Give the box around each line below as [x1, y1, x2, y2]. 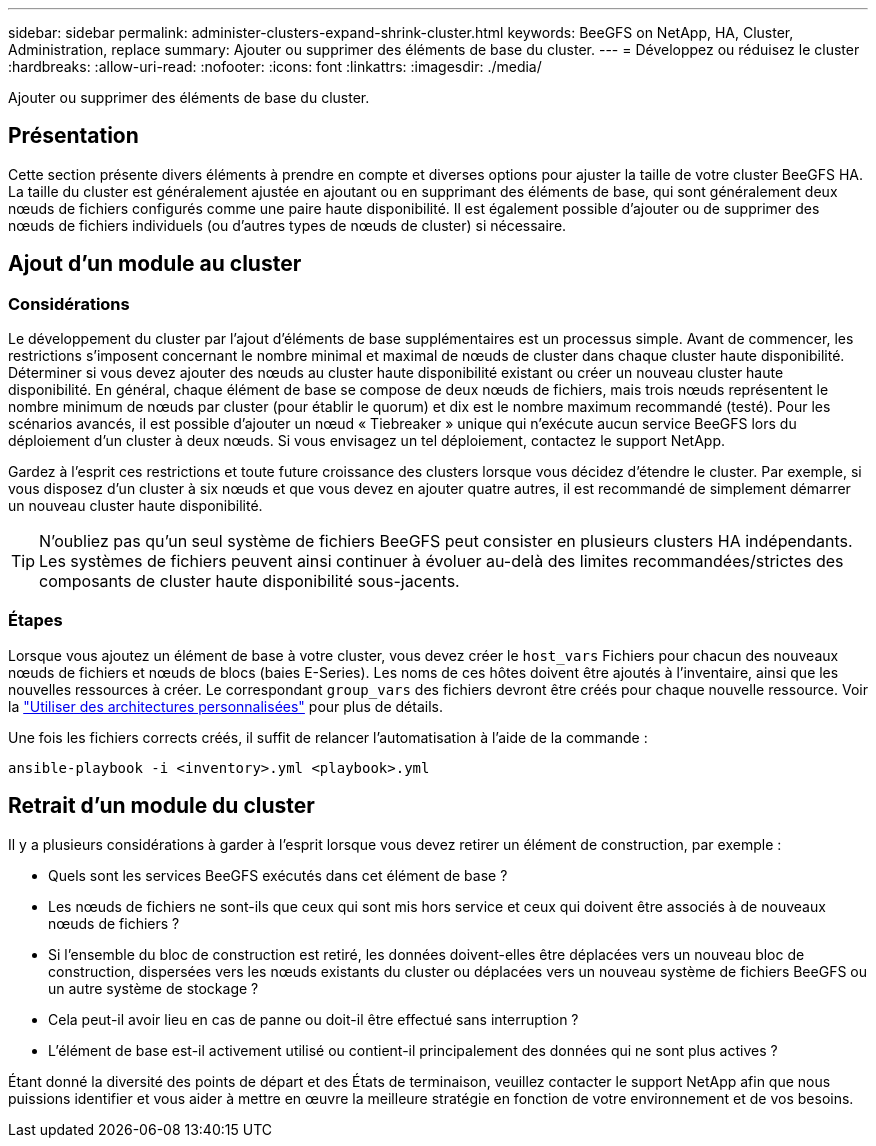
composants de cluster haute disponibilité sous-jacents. [39, 571, 460, 592]
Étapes [8, 610, 63, 631]
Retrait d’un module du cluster [8, 793, 315, 819]
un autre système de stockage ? [48, 979, 259, 997]
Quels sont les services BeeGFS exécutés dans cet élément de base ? [48, 866, 508, 884]
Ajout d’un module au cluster [8, 251, 302, 277]
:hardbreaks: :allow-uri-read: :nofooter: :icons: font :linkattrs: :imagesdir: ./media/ [8, 58, 542, 75]
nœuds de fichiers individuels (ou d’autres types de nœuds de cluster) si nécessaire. [8, 216, 567, 234]
